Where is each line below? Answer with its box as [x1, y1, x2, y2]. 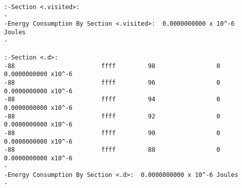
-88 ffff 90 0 [4, 129, 220, 137]
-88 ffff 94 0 [4, 96, 220, 103]
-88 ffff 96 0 [4, 79, 220, 86]
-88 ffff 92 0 [4, 112, 220, 120]
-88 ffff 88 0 [4, 146, 220, 154]
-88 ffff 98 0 [4, 62, 220, 70]
